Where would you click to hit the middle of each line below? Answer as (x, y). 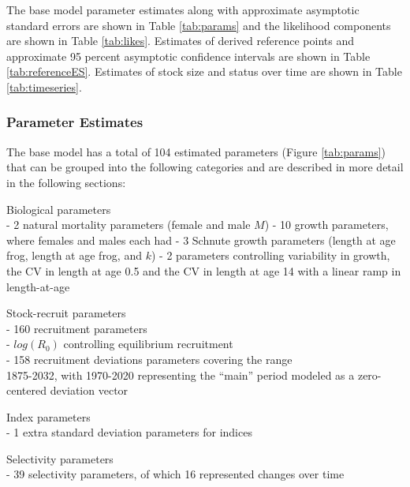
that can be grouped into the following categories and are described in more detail (205, 167)
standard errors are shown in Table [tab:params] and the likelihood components (199, 25)
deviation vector (89, 390)
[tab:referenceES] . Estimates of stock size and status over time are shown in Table (204, 71)
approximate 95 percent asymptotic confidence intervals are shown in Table (188, 56)
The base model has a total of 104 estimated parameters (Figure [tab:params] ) (196, 151)
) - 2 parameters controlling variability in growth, (270, 255)
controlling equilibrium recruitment (148, 344)
